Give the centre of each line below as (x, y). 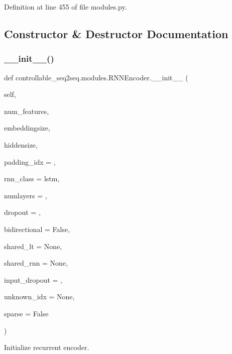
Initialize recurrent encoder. (47, 347)
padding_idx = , (30, 161)
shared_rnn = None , (36, 263)
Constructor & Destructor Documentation (116, 33)
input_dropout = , (33, 279)
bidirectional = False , (37, 229)
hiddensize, (21, 144)
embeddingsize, (27, 128)
